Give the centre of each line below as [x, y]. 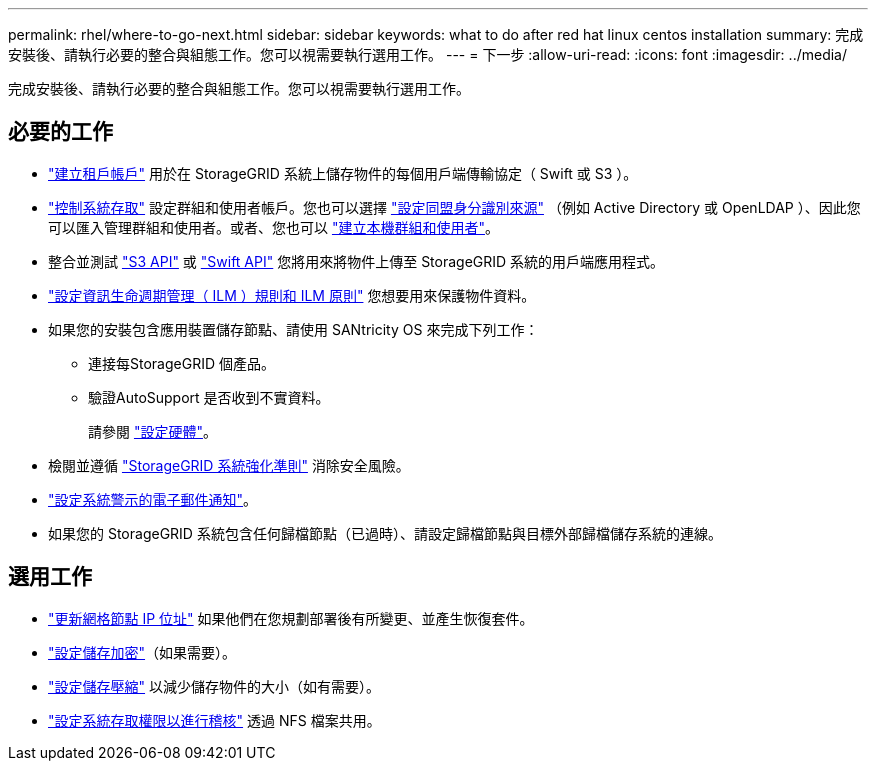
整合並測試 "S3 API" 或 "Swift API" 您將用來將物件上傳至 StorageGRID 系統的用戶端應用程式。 [356, 261]
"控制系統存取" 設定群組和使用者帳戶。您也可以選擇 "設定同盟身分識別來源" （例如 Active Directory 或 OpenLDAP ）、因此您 [454, 207]
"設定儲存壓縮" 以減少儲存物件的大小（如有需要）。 [214, 686]
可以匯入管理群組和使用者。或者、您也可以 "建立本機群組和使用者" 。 [273, 227]
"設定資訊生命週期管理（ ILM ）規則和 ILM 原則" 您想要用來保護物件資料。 [292, 295]
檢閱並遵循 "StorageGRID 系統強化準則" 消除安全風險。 [229, 465]
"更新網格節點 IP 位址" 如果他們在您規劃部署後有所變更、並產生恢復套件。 [291, 618]
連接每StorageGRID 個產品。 [181, 363]
